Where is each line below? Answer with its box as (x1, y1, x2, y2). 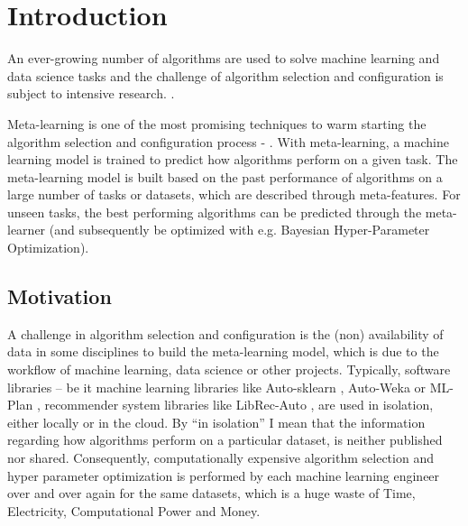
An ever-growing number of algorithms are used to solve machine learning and (7, 49, 440, 68)
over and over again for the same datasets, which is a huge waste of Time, (7, 484, 416, 503)
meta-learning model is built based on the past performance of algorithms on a (7, 167, 443, 186)
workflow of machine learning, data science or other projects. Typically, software (7, 360, 451, 379)
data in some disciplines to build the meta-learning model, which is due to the (7, 342, 439, 361)
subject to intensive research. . (7, 84, 175, 103)
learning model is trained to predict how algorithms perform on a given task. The (7, 150, 458, 169)
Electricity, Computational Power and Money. (7, 501, 261, 520)
